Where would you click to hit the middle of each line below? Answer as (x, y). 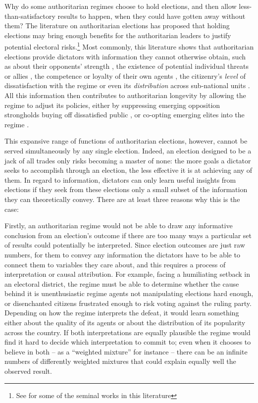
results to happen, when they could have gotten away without (152, 16)
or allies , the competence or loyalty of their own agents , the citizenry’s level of (125, 76)
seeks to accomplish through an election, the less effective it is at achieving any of (129, 170)
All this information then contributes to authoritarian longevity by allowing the (125, 95)
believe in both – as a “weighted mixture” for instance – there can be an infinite (126, 351)
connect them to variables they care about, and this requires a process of (115, 264)
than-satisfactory (30, 16)
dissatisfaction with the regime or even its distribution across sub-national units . (127, 85)
